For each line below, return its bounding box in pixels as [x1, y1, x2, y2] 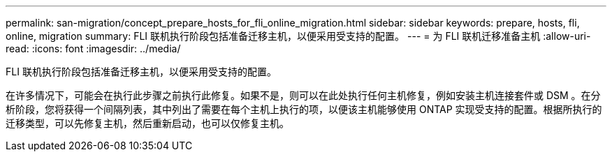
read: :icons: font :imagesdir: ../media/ [6, 43, 181, 54]
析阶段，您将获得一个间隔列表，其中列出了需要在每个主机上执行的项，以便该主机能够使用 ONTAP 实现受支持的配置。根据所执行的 [6, 103, 602, 115]
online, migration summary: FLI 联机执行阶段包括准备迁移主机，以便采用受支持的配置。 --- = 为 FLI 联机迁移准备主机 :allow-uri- [6, 30, 591, 42]
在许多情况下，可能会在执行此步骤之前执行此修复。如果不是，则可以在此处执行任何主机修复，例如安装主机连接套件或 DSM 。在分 [6, 89, 601, 101]
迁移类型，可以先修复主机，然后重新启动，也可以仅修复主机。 [6, 117, 289, 129]
